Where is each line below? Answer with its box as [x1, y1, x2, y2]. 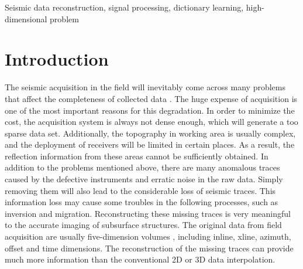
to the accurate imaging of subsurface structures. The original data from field [5, 219, 282, 231]
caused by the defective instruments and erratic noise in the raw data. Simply [5, 173, 283, 185]
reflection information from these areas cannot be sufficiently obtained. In [5, 149, 268, 162]
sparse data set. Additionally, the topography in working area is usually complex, [5, 127, 296, 139]
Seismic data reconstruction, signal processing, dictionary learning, [5, 1, 244, 13]
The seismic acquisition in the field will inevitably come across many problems [5, 81, 286, 93]
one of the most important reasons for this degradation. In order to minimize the [5, 104, 295, 116]
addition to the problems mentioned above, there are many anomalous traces [5, 161, 280, 173]
